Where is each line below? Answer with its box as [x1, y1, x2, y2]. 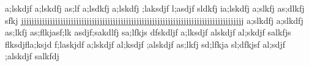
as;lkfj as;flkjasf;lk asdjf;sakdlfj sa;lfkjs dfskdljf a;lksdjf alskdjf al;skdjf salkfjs [5, 26, 291, 38]
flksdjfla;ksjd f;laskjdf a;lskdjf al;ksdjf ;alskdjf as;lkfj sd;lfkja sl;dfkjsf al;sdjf [5, 37, 285, 50]
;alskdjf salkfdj [5, 50, 59, 62]
